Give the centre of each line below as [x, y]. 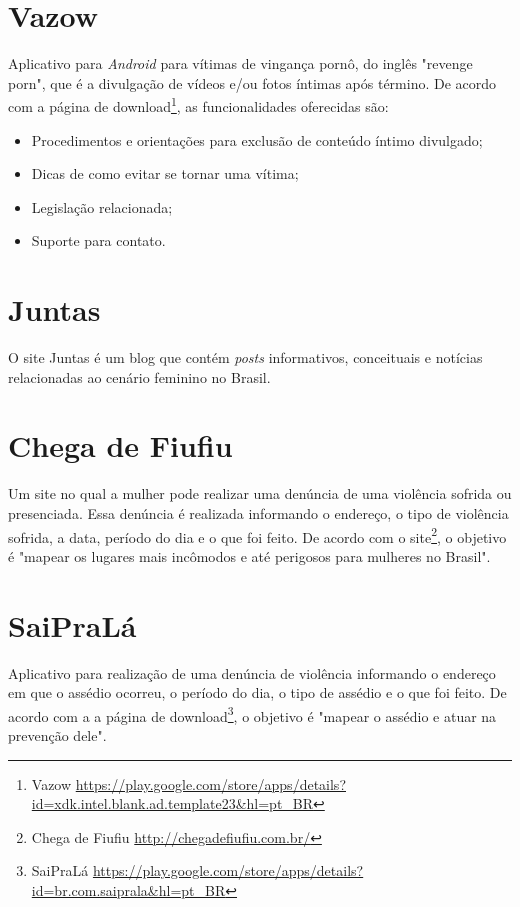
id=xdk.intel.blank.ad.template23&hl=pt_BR [172, 803]
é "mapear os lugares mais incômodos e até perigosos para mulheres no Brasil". [249, 555]
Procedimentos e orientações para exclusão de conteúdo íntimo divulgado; [257, 139]
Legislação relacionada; [102, 206]
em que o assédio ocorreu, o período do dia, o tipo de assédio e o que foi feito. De [257, 692]
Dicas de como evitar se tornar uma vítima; [165, 173]
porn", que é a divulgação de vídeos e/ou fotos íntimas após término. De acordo [252, 82]
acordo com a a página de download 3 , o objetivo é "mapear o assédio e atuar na [252, 714]
